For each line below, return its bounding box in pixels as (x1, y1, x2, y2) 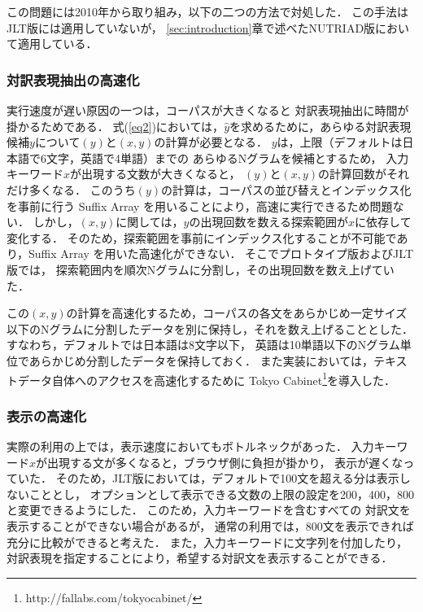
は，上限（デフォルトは (277, 133, 403, 151)
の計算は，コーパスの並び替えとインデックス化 (161, 181, 412, 198)
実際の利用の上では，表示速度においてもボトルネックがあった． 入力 (7, 437, 374, 454)
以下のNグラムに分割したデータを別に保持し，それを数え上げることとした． (7, 320, 414, 337)
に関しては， (116, 213, 184, 230)
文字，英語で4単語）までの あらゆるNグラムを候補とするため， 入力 (46, 149, 409, 166)
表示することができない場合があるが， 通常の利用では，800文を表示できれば (7, 517, 414, 534)
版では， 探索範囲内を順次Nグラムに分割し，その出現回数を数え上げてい (7, 260, 395, 278)
